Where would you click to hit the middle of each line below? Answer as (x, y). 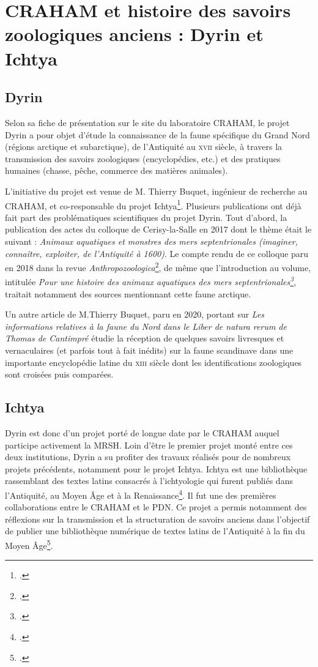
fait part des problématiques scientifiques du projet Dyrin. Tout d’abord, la (146, 217)
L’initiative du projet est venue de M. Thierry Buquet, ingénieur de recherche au (156, 191)
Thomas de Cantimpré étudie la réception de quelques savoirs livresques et (145, 338)
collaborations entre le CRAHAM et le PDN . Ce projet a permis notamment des (156, 507)
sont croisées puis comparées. (59, 374)
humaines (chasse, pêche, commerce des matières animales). (116, 170)
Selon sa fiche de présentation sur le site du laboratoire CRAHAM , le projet (147, 122)
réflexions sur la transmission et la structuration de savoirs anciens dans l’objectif (157, 519)
